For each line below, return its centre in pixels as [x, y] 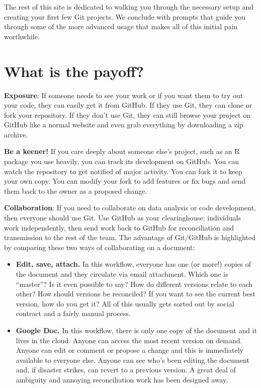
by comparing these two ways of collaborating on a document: [100, 247]
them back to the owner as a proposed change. [76, 190]
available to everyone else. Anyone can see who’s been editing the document [133, 360]
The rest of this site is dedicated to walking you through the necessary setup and [129, 7]
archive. [16, 134]
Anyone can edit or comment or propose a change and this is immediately [129, 350]
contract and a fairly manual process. [73, 313]
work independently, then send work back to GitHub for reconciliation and [119, 227]
